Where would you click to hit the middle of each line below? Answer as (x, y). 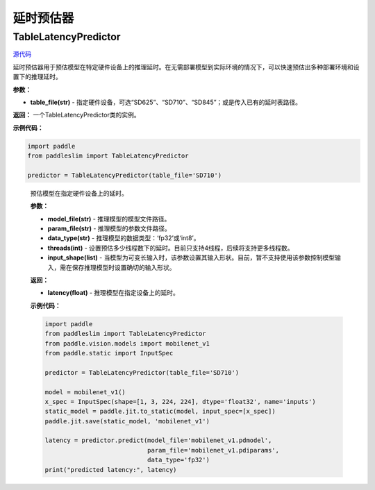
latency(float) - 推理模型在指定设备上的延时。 (114, 293)
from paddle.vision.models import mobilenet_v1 (127, 343)
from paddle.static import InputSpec (109, 353)
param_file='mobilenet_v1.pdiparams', (213, 450)
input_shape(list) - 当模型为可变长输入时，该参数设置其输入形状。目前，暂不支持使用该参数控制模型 (191, 257)
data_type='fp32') (178, 460)
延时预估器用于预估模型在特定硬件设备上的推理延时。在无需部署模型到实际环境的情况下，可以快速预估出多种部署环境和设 (186, 67)
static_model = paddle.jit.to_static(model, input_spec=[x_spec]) (160, 412)
